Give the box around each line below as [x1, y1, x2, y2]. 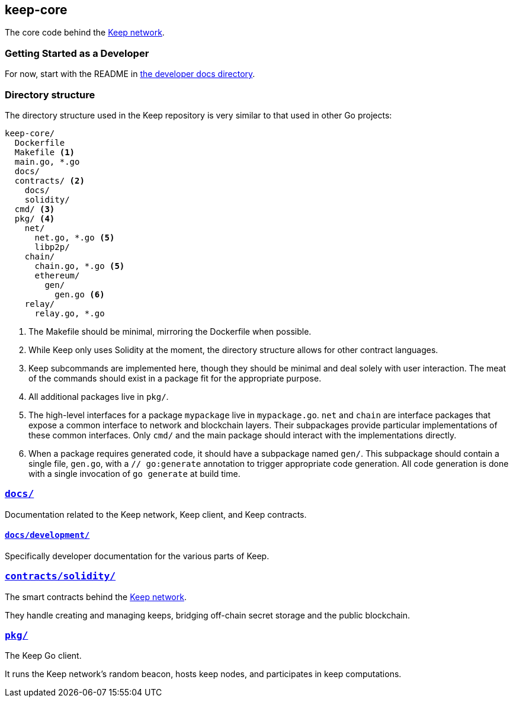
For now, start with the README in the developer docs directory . [5, 69, 255, 79]
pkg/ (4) [14, 213, 55, 223]
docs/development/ [5, 530, 90, 540]
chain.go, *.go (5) [34, 261, 125, 271]
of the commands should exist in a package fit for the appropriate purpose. [28, 373, 322, 383]
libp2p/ [34, 242, 70, 252]
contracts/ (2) [14, 175, 85, 185]
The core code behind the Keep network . [5, 27, 165, 38]
